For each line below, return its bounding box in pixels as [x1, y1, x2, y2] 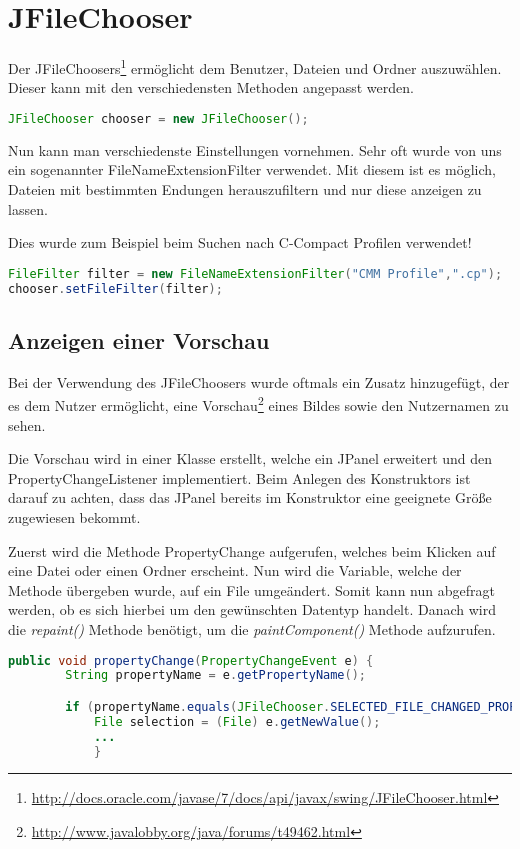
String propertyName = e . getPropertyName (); [65, 668, 367, 683]
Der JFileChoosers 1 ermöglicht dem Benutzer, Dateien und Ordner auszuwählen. [8, 55, 502, 78]
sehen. [8, 414, 46, 435]
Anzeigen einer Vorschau [8, 324, 270, 355]
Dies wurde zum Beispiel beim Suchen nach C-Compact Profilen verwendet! [8, 232, 472, 253]
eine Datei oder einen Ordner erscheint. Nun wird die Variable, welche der [8, 560, 462, 581]
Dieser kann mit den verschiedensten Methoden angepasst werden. [8, 77, 414, 98]
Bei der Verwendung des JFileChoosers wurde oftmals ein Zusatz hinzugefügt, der [8, 371, 510, 392]
